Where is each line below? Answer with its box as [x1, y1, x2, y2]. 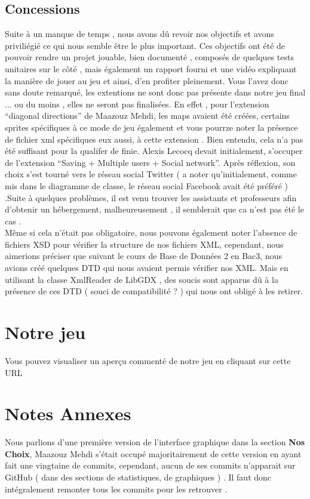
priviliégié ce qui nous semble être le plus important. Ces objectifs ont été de [5, 39, 286, 51]
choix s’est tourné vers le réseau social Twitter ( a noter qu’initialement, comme [5, 168, 297, 180]
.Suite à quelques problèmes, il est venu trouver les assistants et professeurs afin [5, 191, 297, 204]
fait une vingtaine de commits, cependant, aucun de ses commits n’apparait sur [5, 459, 296, 472]
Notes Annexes [5, 401, 131, 426]
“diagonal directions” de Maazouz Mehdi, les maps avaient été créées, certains [5, 109, 290, 122]
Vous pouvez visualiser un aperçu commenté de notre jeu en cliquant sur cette [5, 354, 291, 366]
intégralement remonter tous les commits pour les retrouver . [5, 482, 228, 495]
